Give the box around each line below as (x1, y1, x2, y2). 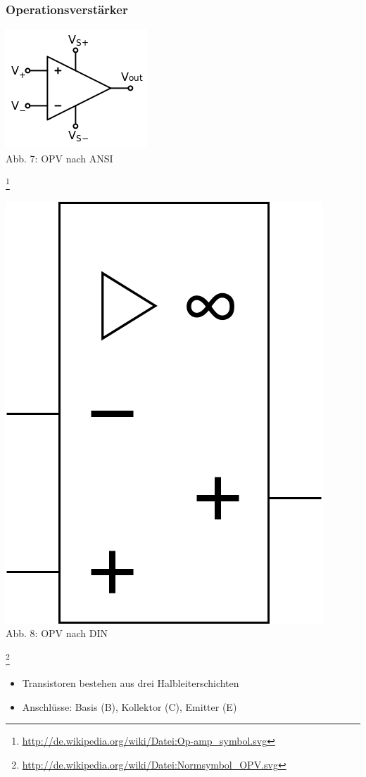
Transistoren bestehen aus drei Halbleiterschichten (22, 676, 239, 691)
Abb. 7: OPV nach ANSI (6, 150, 113, 165)
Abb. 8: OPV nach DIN (6, 626, 108, 641)
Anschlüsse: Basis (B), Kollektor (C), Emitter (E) (22, 699, 237, 714)
